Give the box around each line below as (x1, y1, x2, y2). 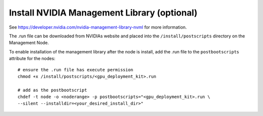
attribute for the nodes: (9, 56, 56, 62)
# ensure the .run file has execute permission (18, 67, 133, 72)
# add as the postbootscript (18, 87, 87, 93)
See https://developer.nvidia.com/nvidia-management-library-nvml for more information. (9, 24, 187, 30)
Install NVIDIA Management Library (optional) (9, 7, 198, 18)
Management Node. (9, 40, 49, 46)
